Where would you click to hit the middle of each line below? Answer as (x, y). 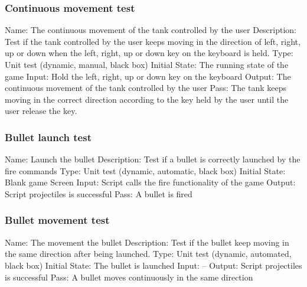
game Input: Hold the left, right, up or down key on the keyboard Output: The (148, 76)
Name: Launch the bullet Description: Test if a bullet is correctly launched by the (153, 159)
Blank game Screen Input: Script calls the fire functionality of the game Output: (150, 182)
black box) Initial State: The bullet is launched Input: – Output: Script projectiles (153, 265)
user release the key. (41, 111)
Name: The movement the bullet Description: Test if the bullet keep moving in (147, 242)
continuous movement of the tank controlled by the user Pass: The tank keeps (146, 88)
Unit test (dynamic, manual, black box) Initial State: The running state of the (147, 64)
